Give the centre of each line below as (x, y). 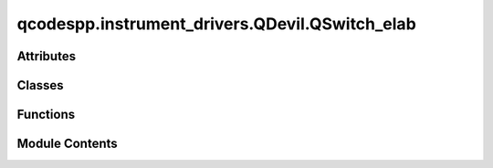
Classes (40, 85)
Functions (46, 115)
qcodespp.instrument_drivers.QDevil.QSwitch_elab (217, 24)
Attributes (47, 56)
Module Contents (67, 144)
